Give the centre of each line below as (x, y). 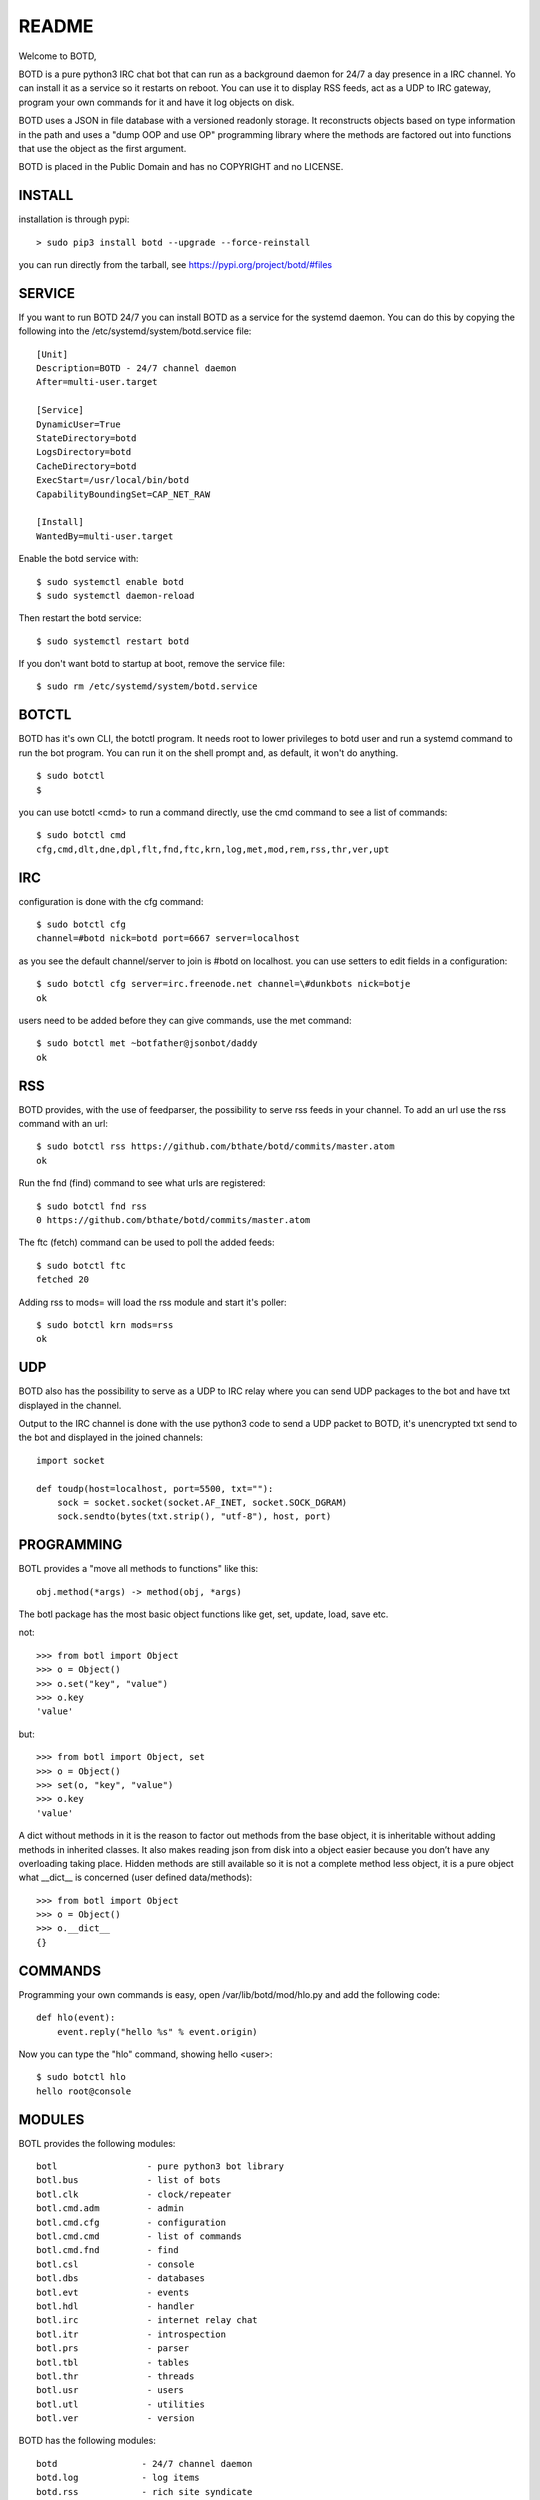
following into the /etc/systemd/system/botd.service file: (135, 331)
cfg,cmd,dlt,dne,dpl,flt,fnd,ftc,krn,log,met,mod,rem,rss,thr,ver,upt (213, 849)
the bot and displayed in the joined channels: (111, 1437)
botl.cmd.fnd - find (107, 2250)
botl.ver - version (115, 2418)
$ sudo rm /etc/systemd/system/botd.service (147, 686)
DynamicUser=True (78, 424)
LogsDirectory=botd (84, 452)
